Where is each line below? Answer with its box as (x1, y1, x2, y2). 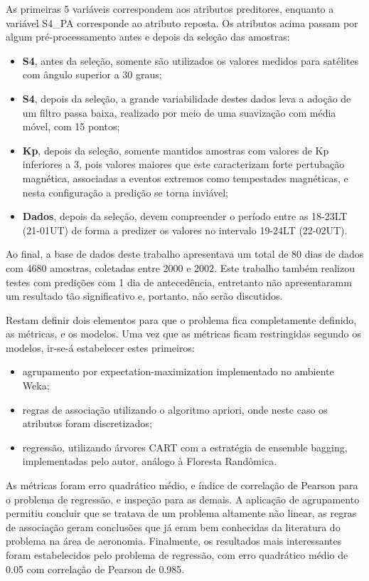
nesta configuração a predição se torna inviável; (22, 184, 229, 199)
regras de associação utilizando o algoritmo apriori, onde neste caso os (22, 402, 328, 417)
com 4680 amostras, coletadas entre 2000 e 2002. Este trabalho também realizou (6, 260, 355, 275)
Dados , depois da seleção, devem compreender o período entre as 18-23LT (22, 209, 348, 224)
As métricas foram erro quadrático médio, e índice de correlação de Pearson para (6, 478, 358, 493)
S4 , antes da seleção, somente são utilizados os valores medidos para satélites (22, 53, 359, 68)
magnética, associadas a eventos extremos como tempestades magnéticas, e (22, 170, 348, 185)
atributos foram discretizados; (22, 416, 152, 431)
